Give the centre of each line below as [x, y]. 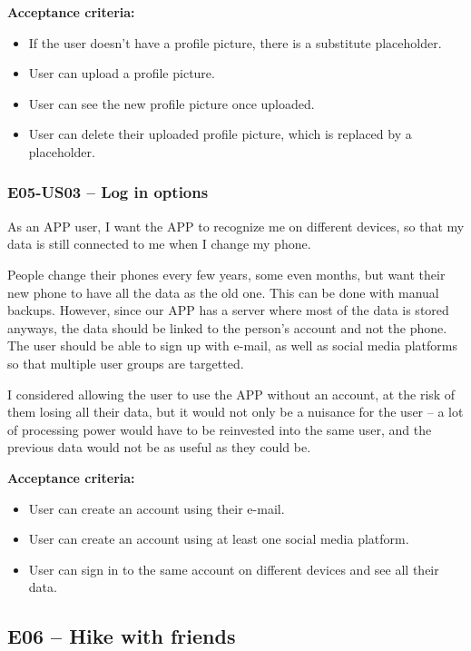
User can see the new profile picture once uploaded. [172, 103]
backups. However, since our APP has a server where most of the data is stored [228, 310]
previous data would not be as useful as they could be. [159, 447]
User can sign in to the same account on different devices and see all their [234, 569]
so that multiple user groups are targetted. [126, 363]
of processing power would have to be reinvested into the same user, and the [220, 429]
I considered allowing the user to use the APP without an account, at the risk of [231, 394]
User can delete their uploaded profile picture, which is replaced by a [220, 134]
